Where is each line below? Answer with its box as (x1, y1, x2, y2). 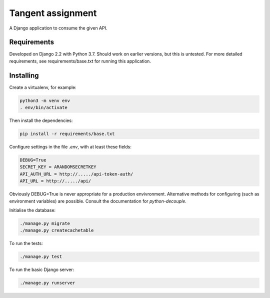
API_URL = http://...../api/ (19, 178, 91, 184)
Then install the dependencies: (9, 117, 73, 123)
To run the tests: (9, 240, 43, 246)
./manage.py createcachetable (19, 227, 94, 233)
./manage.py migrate (19, 220, 70, 226)
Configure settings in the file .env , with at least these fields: (9, 144, 132, 150)
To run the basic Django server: (9, 266, 74, 272)
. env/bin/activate (19, 105, 67, 110)
